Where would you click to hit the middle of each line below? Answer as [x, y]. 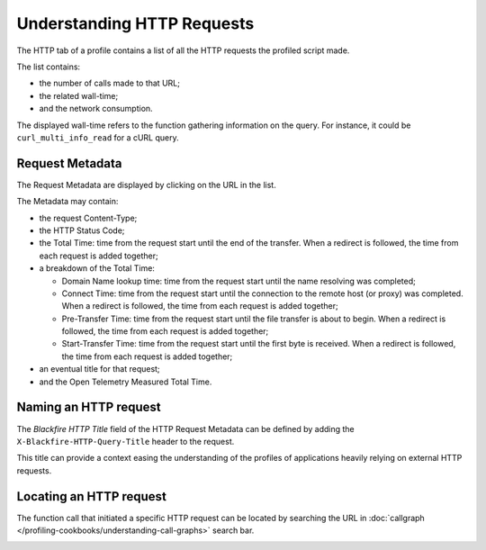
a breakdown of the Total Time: [97, 268]
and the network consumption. [96, 109]
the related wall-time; [79, 95]
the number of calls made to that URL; [109, 83]
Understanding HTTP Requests [135, 23]
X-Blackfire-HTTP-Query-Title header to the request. [126, 441]
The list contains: [49, 67]
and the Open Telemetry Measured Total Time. [126, 382]
